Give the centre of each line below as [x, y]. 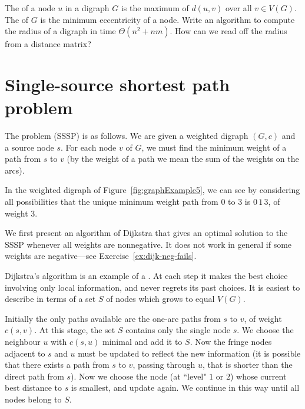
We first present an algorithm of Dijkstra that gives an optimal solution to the [146, 233]
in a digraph [87, 8]
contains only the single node [178, 330]
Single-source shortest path [117, 84]
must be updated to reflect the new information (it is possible [189, 353]
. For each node [88, 147]
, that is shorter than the [248, 365]
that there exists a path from [57, 365]
